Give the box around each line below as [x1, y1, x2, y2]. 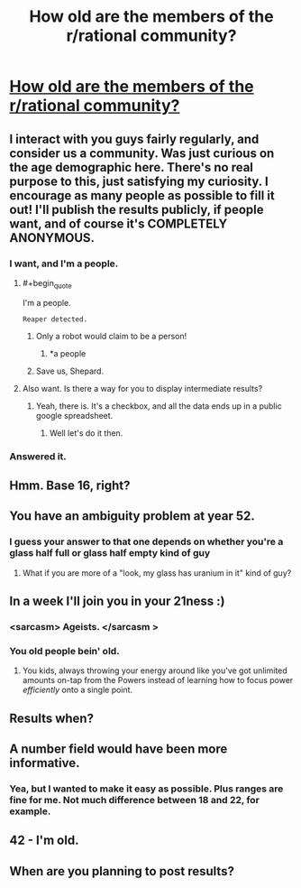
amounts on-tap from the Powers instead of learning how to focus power [22, 675, 294, 686]
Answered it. [9, 449, 68, 462]
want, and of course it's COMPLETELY [9, 216, 228, 231]
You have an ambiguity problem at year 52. [9, 508, 255, 524]
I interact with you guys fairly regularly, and [9, 131, 260, 146]
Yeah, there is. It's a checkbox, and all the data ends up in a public [35, 400, 282, 412]
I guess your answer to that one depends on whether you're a [9, 535, 284, 548]
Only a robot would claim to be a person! [35, 330, 187, 341]
